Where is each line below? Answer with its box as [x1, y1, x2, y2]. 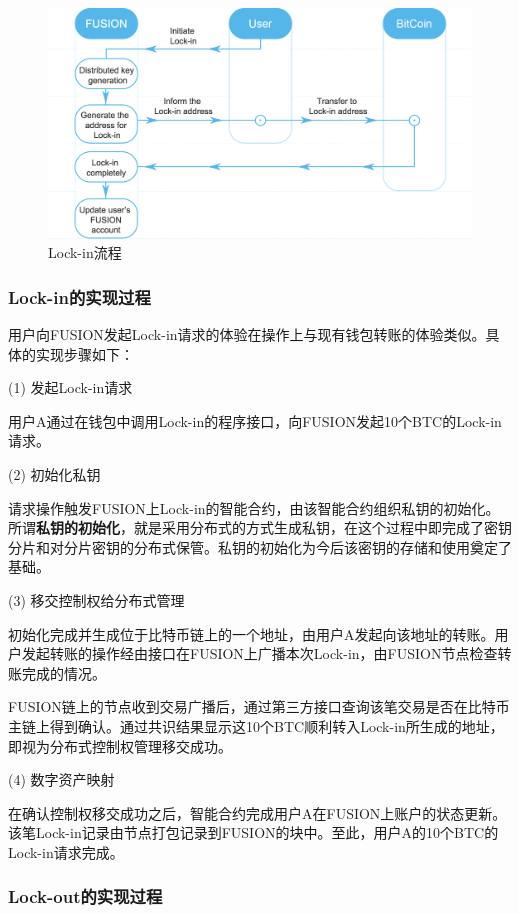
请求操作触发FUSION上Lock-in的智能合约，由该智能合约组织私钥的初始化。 [8, 497, 500, 518]
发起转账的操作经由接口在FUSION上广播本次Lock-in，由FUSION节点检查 [21, 643, 498, 664]
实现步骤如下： [35, 343, 134, 364]
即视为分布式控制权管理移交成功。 [8, 735, 232, 756]
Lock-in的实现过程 [8, 284, 151, 309]
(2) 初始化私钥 [8, 464, 101, 484]
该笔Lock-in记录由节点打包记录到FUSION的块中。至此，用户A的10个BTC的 [8, 822, 499, 843]
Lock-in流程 [48, 242, 122, 263]
